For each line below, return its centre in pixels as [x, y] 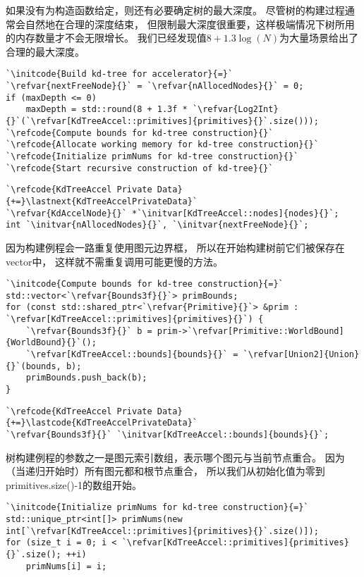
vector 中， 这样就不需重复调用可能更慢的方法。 [115, 261]
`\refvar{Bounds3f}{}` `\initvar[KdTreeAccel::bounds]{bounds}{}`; [168, 434]
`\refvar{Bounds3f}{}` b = [89, 331]
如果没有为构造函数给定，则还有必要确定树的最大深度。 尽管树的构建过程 [175, 10]
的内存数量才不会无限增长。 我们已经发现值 [106, 38]
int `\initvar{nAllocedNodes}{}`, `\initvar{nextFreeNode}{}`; [157, 225]
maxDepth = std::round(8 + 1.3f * [107, 110]
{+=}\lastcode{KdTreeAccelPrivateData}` [102, 423]
